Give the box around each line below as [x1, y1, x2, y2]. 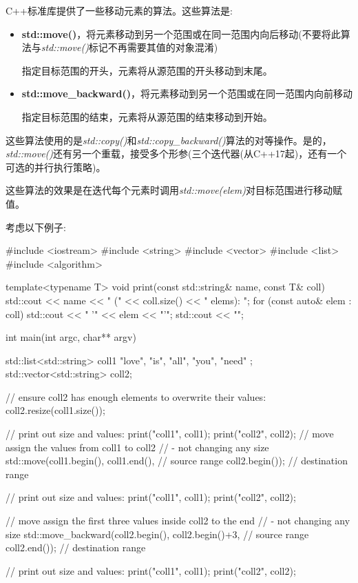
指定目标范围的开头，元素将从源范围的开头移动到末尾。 [21, 63, 273, 77]
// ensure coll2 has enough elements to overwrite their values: [6, 389, 266, 404]
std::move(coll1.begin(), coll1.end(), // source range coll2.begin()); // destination [6, 453, 348, 468]
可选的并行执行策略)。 [6, 159, 106, 174]
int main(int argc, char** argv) [6, 330, 136, 344]
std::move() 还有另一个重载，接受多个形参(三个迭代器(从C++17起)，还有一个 [6, 146, 347, 161]
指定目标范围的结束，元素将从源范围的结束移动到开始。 [21, 109, 273, 123]
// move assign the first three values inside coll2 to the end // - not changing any [6, 513, 350, 528]
